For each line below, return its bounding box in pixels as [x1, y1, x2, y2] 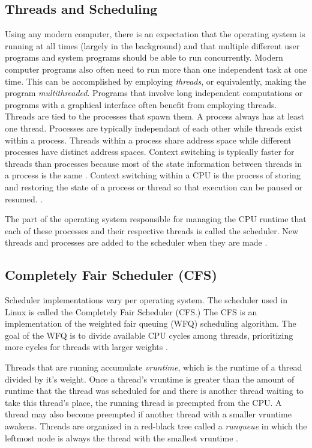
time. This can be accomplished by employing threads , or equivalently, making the [5, 74, 307, 87]
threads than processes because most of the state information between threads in [5, 157, 302, 169]
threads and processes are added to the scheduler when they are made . [5, 236, 268, 249]
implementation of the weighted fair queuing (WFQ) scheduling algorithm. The [5, 317, 296, 330]
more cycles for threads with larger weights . [5, 341, 168, 353]
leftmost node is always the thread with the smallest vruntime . [5, 431, 238, 444]
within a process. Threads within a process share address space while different [5, 133, 292, 146]
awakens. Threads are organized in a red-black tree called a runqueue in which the [5, 420, 307, 432]
